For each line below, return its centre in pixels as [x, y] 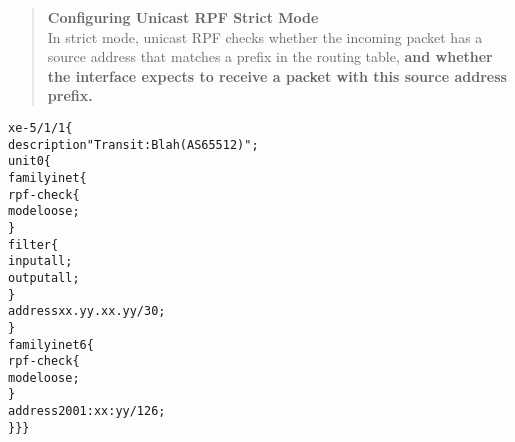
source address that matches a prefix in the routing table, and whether [270, 56]
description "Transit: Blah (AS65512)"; [133, 144]
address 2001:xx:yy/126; [87, 411]
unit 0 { [29, 161]
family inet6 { [51, 344]
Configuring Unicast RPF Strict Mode [183, 17]
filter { [33, 244]
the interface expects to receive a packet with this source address [277, 75]
